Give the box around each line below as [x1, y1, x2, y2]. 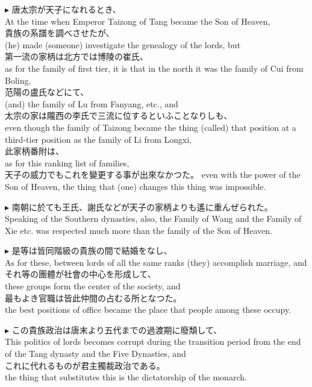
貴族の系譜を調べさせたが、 [5, 27, 114, 39]
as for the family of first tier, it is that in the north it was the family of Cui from [5, 61, 304, 74]
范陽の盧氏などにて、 [5, 86, 89, 98]
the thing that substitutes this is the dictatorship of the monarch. [5, 371, 247, 383]
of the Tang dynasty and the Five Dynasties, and [5, 347, 186, 360]
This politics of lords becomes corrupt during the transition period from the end [5, 335, 301, 348]
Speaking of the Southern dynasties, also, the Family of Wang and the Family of [5, 212, 302, 225]
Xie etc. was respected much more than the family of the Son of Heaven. [5, 224, 272, 236]
